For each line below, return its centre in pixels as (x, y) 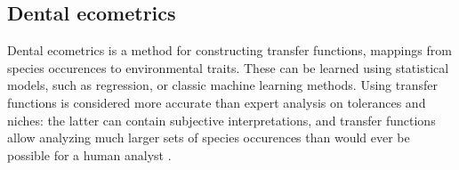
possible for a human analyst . (89, 154)
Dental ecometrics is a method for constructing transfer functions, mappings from (229, 50)
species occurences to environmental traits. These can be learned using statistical (228, 67)
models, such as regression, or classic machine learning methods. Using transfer (222, 85)
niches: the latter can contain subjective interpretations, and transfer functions (221, 120)
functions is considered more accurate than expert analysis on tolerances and (217, 102)
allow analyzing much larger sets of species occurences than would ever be (209, 138)
